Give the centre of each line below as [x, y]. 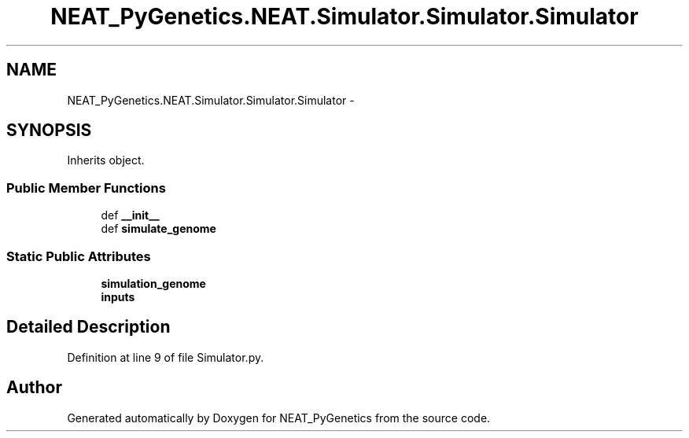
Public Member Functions [86, 188]
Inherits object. [106, 160]
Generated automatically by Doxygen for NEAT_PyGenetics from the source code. [279, 418]
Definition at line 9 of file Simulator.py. [166, 357]
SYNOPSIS [49, 131]
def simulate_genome [158, 229]
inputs [118, 296]
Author [34, 388]
